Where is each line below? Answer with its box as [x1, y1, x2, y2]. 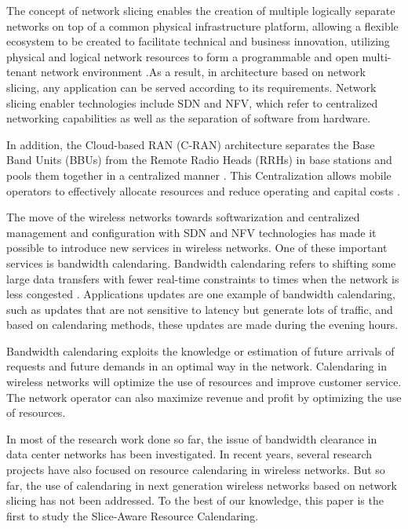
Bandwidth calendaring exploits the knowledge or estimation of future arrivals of [6, 342, 395, 359]
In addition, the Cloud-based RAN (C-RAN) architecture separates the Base [6, 136, 375, 152]
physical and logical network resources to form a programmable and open [6, 48, 359, 64]
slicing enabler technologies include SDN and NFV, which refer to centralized [6, 94, 378, 111]
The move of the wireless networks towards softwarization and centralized [6, 209, 360, 225]
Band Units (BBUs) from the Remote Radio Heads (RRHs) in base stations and [6, 151, 392, 168]
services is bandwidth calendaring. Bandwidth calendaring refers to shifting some [6, 254, 396, 271]
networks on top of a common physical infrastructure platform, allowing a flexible [6, 17, 399, 34]
